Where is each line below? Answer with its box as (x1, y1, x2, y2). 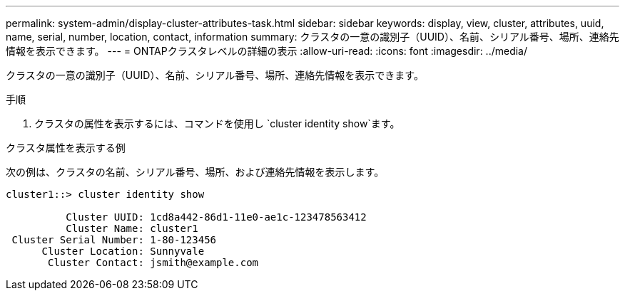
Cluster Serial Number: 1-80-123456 (11, 234, 217, 245)
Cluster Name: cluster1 (66, 223, 198, 234)
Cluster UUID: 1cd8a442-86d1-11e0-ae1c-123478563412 (66, 211, 367, 223)
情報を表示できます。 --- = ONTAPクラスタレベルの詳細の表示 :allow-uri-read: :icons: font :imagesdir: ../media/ (6, 45, 528, 57)
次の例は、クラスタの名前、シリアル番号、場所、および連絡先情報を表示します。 (6, 166, 385, 178)
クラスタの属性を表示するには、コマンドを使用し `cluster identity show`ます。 (34, 117, 400, 129)
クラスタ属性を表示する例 (6, 142, 126, 154)
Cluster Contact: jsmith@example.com (48, 257, 259, 268)
